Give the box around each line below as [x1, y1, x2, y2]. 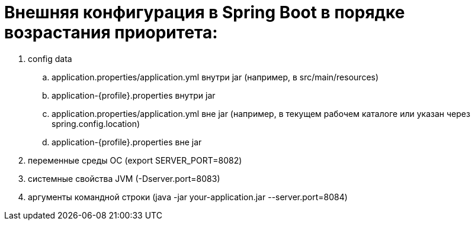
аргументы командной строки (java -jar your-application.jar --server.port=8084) [28, 191, 348, 202]
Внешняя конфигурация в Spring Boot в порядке [4, 2, 405, 22]
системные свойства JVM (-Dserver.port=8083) [28, 173, 220, 184]
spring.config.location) [52, 118, 140, 129]
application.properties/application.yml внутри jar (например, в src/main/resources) [52, 71, 379, 82]
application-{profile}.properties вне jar [52, 136, 202, 147]
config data [28, 53, 72, 64]
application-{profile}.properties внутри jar [52, 90, 216, 100]
